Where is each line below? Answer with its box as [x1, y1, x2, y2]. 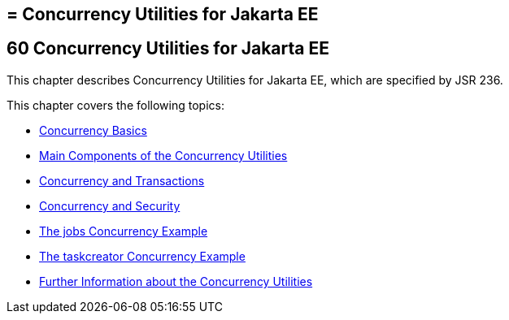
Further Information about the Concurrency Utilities [39, 274, 313, 288]
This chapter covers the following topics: [7, 97, 224, 112]
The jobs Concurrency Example [39, 223, 208, 238]
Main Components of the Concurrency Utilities [39, 148, 288, 162]
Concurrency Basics [39, 123, 147, 137]
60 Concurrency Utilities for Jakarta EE [7, 38, 329, 59]
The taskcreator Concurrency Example [39, 249, 246, 263]
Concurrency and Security [39, 198, 181, 213]
